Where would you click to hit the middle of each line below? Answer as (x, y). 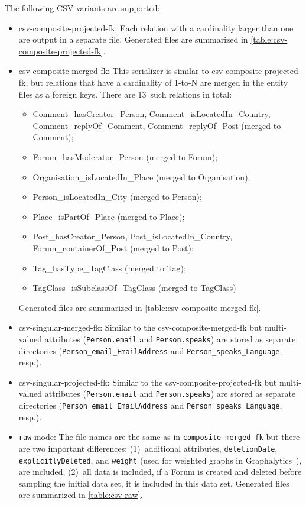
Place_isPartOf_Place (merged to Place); (109, 216)
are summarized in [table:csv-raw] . (81, 495)
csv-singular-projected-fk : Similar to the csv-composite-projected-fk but (148, 382)
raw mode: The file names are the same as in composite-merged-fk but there (159, 437)
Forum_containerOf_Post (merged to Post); (113, 247)
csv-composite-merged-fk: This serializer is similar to (114, 71)
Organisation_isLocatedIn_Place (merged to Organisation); (141, 177)
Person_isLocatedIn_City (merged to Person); (117, 197)
